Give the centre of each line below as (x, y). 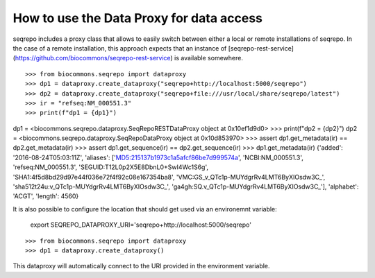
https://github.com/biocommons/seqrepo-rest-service (93, 58)
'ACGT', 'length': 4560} (46, 196)
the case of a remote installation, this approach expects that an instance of (120, 48)
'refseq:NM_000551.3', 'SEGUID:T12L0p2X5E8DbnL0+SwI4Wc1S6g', (110, 167)
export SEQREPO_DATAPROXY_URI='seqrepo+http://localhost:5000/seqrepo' (141, 225)
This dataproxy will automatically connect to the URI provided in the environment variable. (141, 266)
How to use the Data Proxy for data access (138, 18)
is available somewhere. (208, 58)
